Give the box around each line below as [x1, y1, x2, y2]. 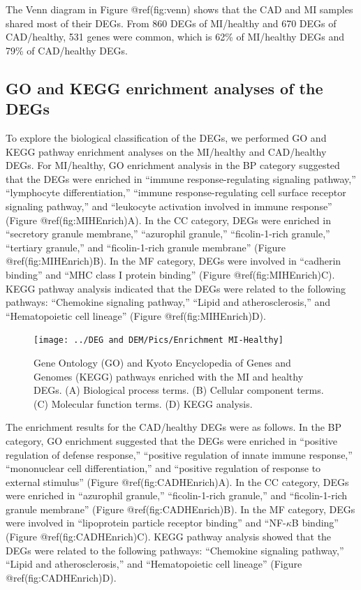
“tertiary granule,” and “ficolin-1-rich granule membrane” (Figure [6, 239, 286, 254]
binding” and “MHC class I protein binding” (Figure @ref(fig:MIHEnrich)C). [6, 267, 335, 281]
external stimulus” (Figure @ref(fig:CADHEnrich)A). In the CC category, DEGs [6, 474, 349, 489]
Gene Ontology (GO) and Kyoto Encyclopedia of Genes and [34, 355, 291, 369]
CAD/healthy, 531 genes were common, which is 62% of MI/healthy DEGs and [6, 29, 345, 44]
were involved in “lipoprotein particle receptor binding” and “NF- [6, 515, 286, 530]
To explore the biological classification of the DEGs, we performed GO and [6, 130, 327, 145]
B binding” [291, 515, 339, 530]
